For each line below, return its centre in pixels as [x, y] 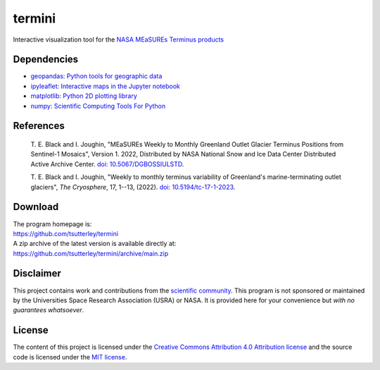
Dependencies [46, 60]
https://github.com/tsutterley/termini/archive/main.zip [91, 253]
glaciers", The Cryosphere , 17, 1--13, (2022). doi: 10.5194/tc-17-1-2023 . [133, 187]
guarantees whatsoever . [49, 310]
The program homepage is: [52, 224]
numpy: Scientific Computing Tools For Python [98, 106]
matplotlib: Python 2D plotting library [84, 96]
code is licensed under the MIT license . [70, 357]
